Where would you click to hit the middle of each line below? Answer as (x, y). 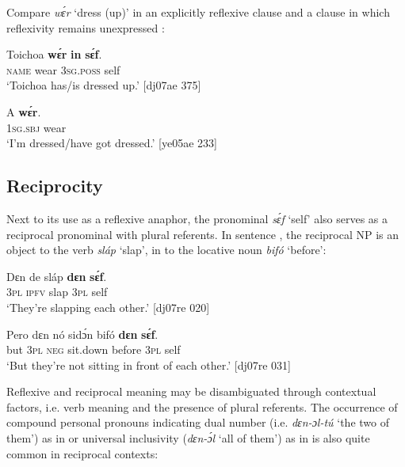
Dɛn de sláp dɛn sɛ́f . (57, 276)
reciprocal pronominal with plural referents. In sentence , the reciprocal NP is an (203, 234)
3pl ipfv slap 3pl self (57, 292)
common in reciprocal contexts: (82, 453)
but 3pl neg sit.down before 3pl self (94, 349)
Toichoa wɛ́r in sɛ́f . (54, 54)
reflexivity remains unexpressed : (86, 27)
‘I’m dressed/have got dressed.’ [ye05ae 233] (112, 143)
